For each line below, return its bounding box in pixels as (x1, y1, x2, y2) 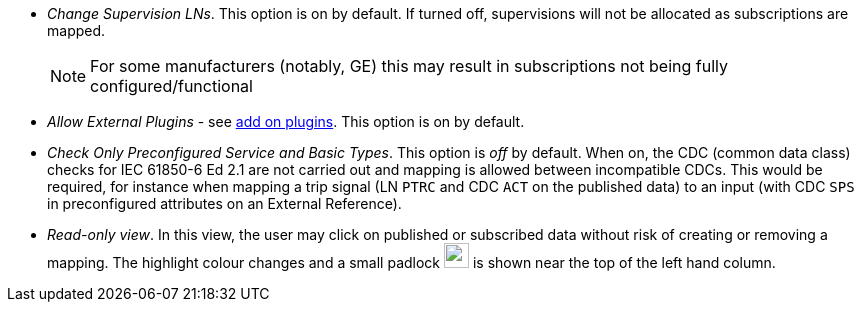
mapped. (47, 22, 106, 39)
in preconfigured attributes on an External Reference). (47, 195, 402, 212)
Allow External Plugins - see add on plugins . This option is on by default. (47, 113, 525, 130)
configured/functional (90, 76, 253, 96)
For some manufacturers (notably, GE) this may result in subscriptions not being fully (90, 56, 728, 76)
